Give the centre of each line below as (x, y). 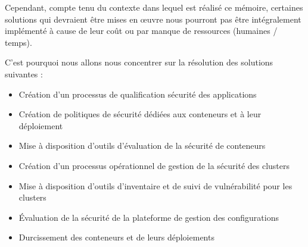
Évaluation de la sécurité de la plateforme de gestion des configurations (149, 217)
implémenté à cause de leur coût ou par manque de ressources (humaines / (141, 31)
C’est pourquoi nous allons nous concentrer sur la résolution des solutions (139, 62)
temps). (18, 42)
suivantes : (24, 74)
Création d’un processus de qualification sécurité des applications (138, 94)
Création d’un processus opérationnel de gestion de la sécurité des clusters (154, 165)
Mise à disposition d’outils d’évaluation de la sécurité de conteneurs (142, 146)
